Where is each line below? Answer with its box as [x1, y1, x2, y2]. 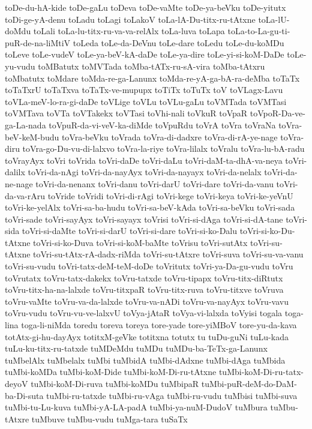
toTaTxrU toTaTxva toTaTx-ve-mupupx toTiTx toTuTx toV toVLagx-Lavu [5, 83, 283, 96]
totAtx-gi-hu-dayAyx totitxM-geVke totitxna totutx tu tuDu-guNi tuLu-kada [5, 330, 289, 343]
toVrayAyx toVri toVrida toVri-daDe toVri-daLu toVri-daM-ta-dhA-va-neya [5, 154, 283, 166]
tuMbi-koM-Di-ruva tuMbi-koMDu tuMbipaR [31, 377, 199, 389]
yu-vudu [5, 59, 35, 72]
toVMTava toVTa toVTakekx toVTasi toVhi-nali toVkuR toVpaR [5, 107, 248, 119]
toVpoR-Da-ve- [250, 107, 305, 119]
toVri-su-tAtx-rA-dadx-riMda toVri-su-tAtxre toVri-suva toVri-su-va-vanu [33, 248, 304, 260]
